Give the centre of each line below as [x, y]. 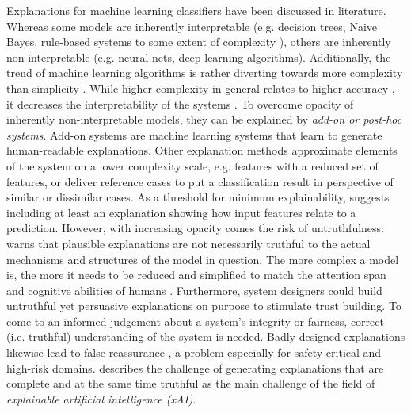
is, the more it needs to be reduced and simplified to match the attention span [196, 275]
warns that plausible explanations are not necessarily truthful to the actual [188, 243]
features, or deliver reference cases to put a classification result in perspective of [200, 181]
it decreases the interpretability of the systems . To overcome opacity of [180, 103]
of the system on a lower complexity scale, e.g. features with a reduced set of [192, 165]
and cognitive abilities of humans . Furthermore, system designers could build [194, 290]
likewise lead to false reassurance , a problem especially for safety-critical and [194, 352]
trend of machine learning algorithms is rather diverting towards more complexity [205, 73]
